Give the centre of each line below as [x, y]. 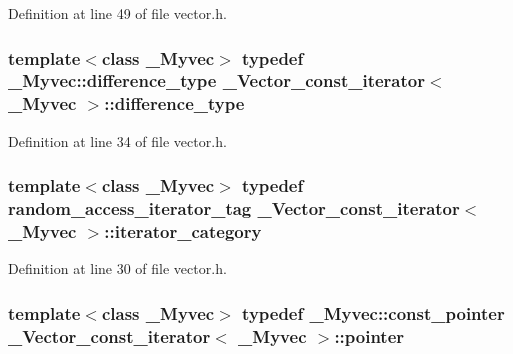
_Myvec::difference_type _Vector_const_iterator [216, 80]
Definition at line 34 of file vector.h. [117, 140]
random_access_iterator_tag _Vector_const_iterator [234, 208]
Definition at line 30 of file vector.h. [117, 268]
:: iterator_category [183, 231]
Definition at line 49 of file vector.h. [117, 13]
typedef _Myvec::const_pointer [373, 312]
